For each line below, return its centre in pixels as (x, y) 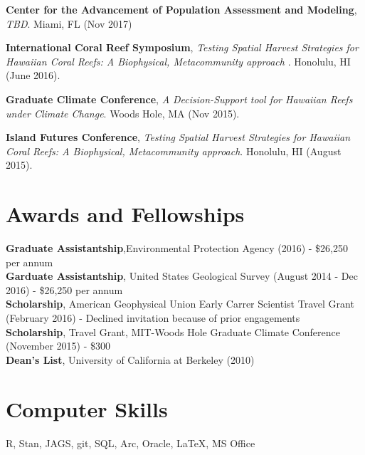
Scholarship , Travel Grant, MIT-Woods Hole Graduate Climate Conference (173, 331)
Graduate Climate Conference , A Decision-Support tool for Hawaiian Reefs (179, 99)
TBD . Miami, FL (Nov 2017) (69, 23)
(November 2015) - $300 (58, 346)
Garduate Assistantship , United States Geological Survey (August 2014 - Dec (182, 276)
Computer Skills (87, 408)
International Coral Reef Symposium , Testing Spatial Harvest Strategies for (182, 47)
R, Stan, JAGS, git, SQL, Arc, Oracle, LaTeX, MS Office (131, 443)
